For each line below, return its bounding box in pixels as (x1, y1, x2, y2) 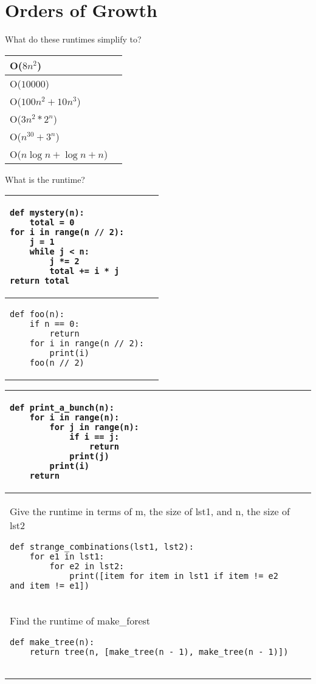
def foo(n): (10, 309, 65, 320)
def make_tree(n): (10, 637, 95, 648)
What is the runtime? (5, 173, 85, 185)
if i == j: (69, 432, 120, 442)
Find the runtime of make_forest (10, 614, 151, 628)
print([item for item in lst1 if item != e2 (69, 571, 278, 581)
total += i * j (49, 266, 120, 276)
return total (10, 276, 70, 286)
